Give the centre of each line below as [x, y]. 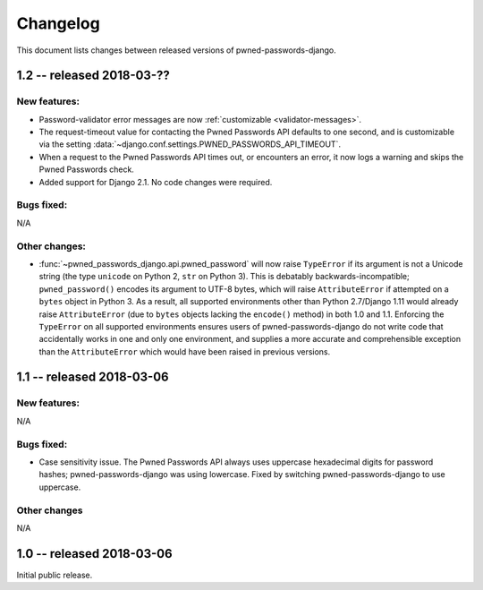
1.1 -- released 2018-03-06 [93, 377]
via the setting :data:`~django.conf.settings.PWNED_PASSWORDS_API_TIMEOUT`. [190, 144]
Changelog [58, 23]
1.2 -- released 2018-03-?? [93, 76]
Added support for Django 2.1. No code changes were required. [156, 182]
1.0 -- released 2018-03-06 [95, 554]
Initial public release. [55, 575]
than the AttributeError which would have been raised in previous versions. [185, 351]
